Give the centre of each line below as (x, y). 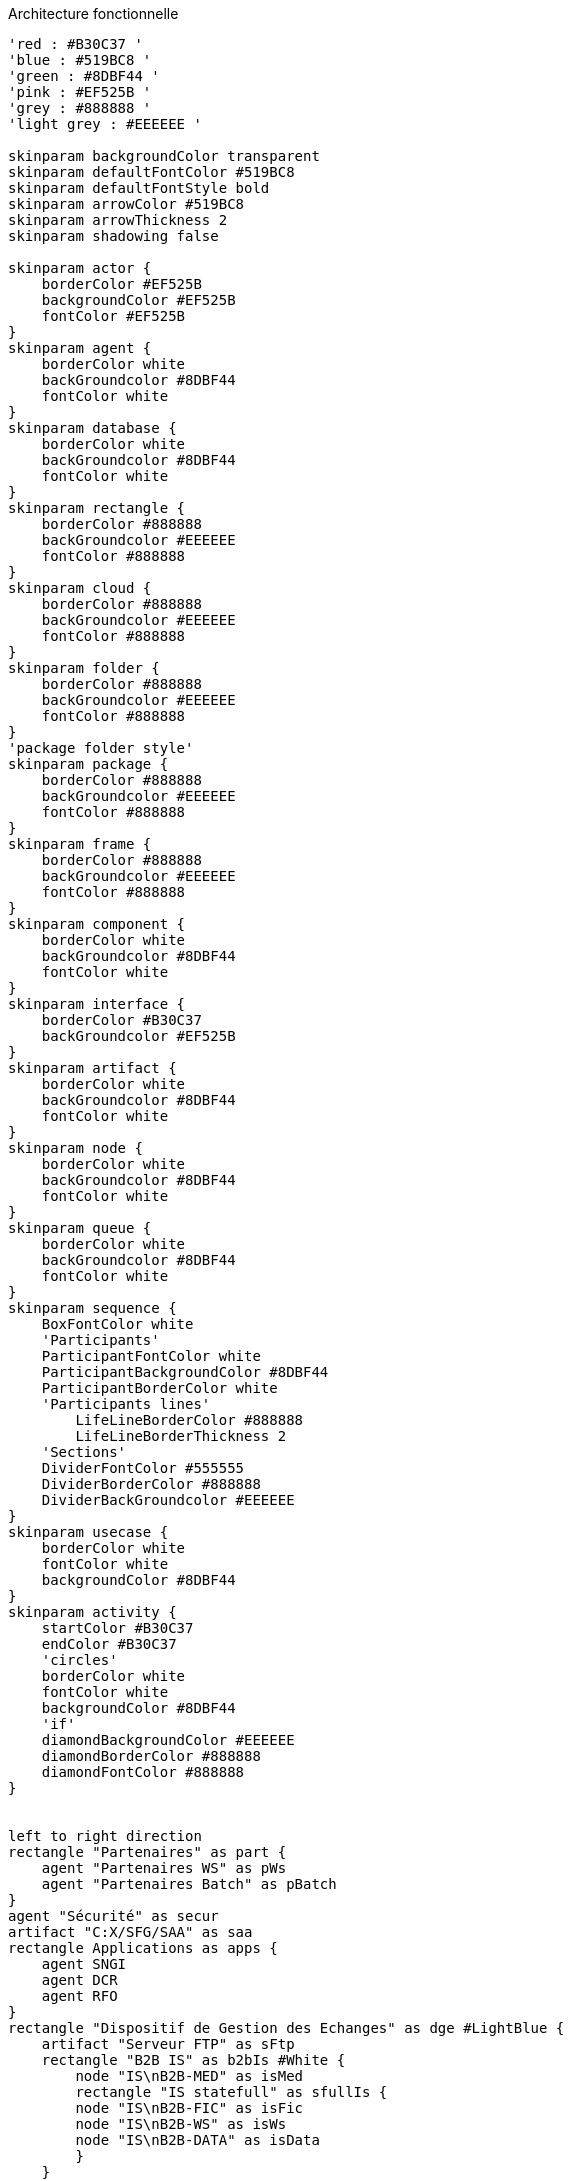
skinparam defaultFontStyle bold (139, 188)
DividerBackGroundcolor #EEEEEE (168, 1500)
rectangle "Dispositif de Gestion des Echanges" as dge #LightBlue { (286, 2028)
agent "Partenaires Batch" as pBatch (189, 1884)
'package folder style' (101, 748)
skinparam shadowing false (113, 236)
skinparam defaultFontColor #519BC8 (151, 172)
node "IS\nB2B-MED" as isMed (189, 2076)
